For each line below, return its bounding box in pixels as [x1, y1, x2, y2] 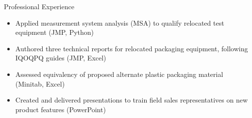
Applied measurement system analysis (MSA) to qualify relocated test [15, 17, 224, 28]
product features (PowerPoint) [15, 104, 106, 114]
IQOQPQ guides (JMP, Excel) [15, 53, 106, 63]
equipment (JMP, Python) [15, 27, 94, 37]
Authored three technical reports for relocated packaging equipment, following [15, 43, 248, 53]
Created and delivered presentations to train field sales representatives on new [15, 95, 248, 105]
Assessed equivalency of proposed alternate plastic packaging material [15, 69, 223, 79]
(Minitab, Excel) [15, 78, 65, 88]
